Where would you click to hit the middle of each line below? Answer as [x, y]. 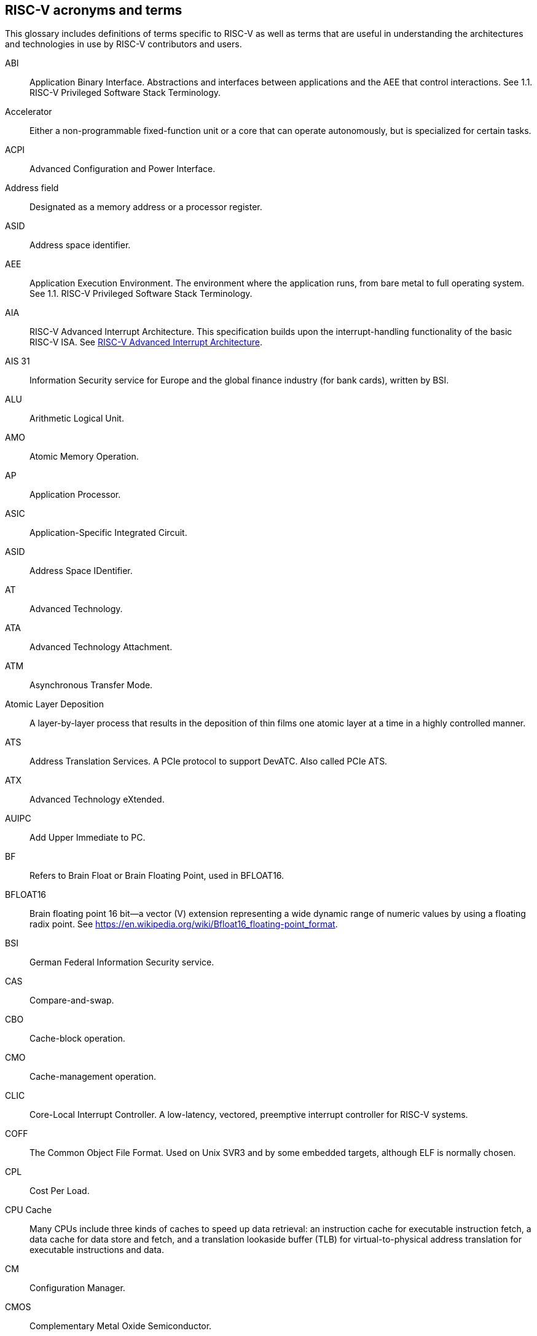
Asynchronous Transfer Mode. [91, 685]
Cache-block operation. [77, 1039]
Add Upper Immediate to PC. [88, 838]
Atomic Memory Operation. [84, 457]
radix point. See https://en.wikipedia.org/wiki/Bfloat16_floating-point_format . [184, 924]
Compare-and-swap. [72, 1000]
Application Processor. [75, 495]
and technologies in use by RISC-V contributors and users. [123, 44]
